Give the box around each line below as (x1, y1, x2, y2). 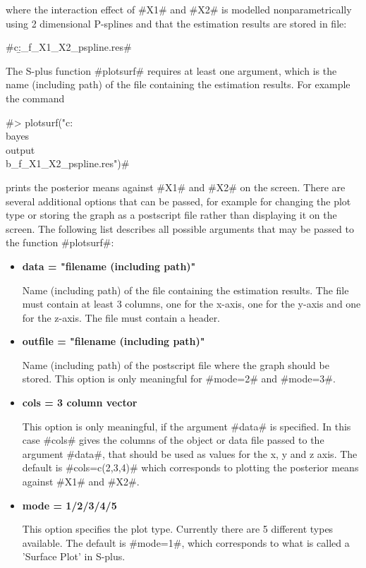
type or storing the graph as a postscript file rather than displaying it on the (6, 207, 337, 222)
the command (6, 90, 65, 105)
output (6, 142, 35, 157)
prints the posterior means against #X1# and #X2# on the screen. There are (6, 179, 346, 194)
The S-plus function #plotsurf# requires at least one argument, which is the (6, 63, 337, 78)
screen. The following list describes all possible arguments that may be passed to (6, 221, 354, 236)
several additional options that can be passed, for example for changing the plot (6, 193, 351, 208)
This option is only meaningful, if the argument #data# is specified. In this (22, 418, 351, 433)
